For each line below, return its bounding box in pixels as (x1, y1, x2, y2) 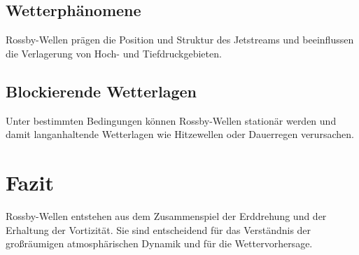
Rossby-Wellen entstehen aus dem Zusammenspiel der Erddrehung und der (6, 208, 327, 223)
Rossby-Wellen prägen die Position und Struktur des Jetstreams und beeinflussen (6, 32, 354, 47)
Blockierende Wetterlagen (6, 80, 197, 102)
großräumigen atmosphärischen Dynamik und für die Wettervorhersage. (6, 236, 313, 251)
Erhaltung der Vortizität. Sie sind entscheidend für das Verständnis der (6, 222, 311, 237)
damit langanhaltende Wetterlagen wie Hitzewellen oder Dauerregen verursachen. (6, 127, 354, 142)
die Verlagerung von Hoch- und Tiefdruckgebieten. (6, 46, 222, 60)
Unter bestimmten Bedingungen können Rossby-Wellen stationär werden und (6, 113, 337, 127)
